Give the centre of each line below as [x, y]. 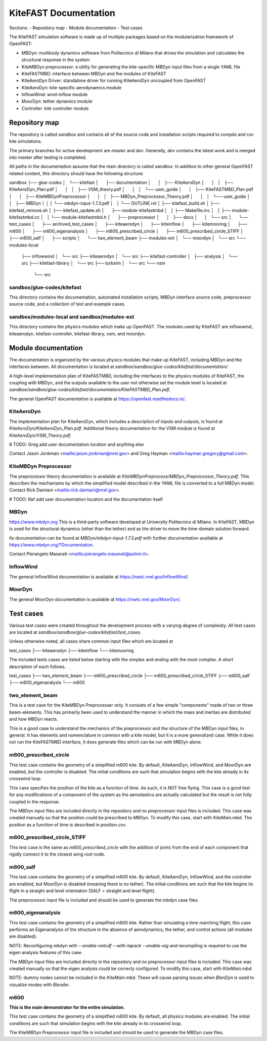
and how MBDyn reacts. [34, 719]
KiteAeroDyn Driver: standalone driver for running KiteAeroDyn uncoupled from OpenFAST [114, 81]
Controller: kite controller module [55, 108]
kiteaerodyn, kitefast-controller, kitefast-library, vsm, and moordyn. [77, 334]
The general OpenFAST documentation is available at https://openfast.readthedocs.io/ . [97, 399]
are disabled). [23, 936]
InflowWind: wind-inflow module [55, 95]
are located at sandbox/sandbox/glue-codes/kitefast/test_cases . [75, 632]
